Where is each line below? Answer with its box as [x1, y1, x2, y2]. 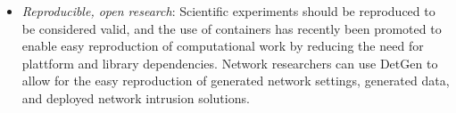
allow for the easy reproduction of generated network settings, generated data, [21, 71, 450, 90]
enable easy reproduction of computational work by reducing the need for [21, 36, 424, 55]
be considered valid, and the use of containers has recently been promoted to [21, 19, 442, 37]
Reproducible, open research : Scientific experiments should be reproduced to [21, 2, 435, 20]
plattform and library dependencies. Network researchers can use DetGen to [21, 53, 438, 72]
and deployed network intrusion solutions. [21, 88, 250, 107]
